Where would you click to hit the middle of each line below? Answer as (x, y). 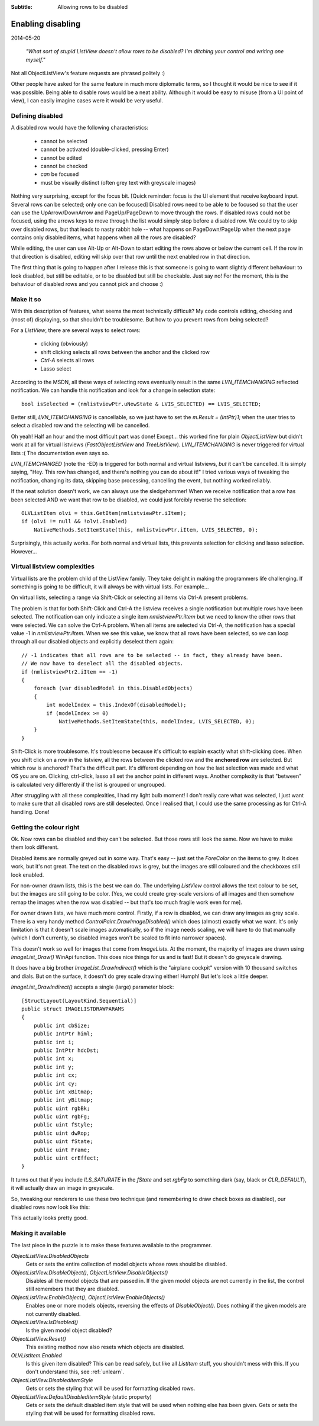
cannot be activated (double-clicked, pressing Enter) (105, 149)
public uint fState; (63, 1142)
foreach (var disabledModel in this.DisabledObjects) (113, 688)
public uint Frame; (62, 1150)
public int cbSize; (62, 1025)
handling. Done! (30, 812)
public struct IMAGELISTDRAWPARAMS (73, 1009)
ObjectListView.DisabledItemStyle (52, 1380)
